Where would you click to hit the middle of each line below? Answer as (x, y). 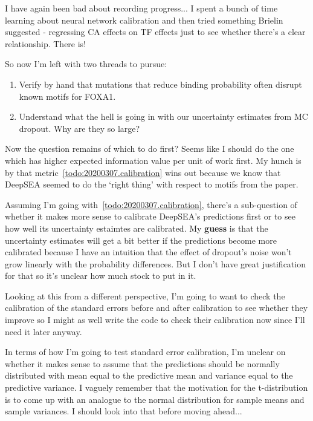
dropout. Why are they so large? (79, 128)
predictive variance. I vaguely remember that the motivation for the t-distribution (156, 387)
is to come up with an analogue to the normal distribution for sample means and (155, 399)
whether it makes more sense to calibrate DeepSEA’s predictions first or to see (150, 216)
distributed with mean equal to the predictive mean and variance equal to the (149, 375)
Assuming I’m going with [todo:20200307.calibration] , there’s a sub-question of (151, 204)
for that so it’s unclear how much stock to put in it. (101, 276)
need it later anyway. (44, 331)
